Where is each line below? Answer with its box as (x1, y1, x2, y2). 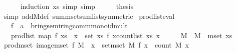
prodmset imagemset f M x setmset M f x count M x (4, 40, 189, 50)
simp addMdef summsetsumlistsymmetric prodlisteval (4, 10, 175, 21)
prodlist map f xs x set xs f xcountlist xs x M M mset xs (11, 30, 232, 40)
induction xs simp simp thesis (20, 1, 134, 11)
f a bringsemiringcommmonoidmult (11, 20, 128, 31)
